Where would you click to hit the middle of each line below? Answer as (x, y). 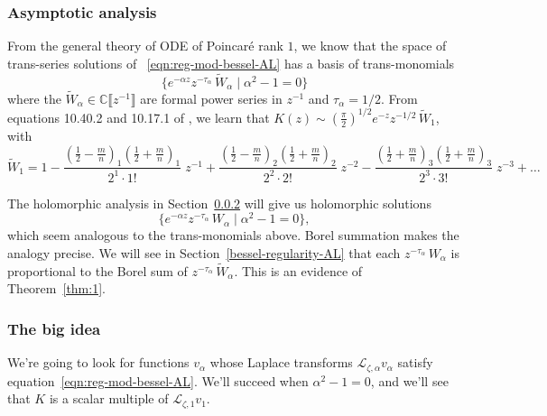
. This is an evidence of (298, 270)
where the (34, 98)
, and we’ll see (409, 380)
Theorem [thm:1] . (56, 288)
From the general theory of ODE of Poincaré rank (145, 46)
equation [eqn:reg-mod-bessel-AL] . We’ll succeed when (158, 380)
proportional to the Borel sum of (97, 270)
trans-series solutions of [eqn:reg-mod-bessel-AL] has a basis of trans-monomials (231, 63)
